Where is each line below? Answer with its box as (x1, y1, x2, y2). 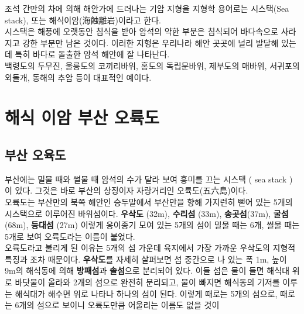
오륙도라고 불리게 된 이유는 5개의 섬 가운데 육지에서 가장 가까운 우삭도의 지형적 (5, 241, 296, 254)
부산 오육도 (5, 145, 66, 163)
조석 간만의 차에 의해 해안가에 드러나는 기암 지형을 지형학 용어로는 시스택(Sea (5, 2, 289, 14)
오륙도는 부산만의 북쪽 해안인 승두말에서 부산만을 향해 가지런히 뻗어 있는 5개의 (5, 195, 293, 208)
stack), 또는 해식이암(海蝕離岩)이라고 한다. (5, 13, 161, 26)
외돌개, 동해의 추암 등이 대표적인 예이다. (5, 71, 152, 83)
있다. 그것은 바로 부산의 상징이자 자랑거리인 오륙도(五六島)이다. (15, 184, 248, 196)
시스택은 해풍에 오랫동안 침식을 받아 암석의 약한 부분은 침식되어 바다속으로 (5, 25, 278, 37)
